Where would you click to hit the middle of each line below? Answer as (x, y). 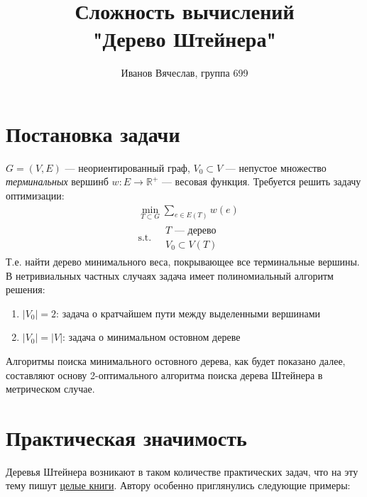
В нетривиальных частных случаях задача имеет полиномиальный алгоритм (170, 275)
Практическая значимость (126, 437)
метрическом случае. (50, 389)
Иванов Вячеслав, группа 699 (185, 73)
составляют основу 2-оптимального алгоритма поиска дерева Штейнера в (164, 375)
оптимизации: (35, 196)
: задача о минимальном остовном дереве (152, 337)
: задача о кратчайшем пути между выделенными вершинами (188, 313)
